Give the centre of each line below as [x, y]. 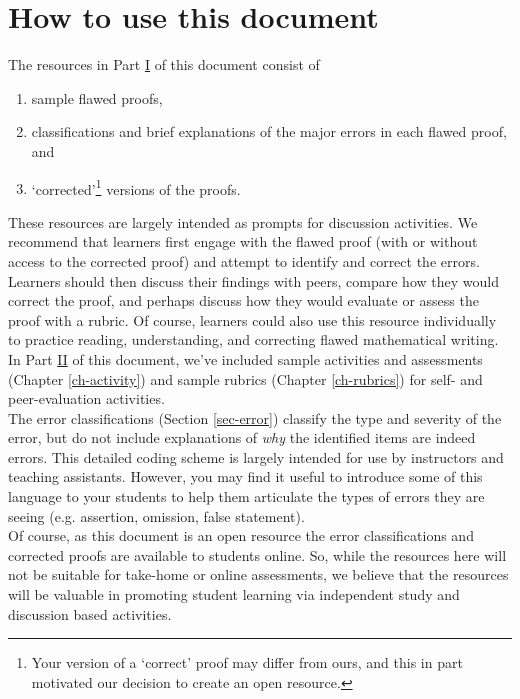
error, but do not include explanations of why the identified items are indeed [242, 437]
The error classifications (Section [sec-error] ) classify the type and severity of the [255, 417]
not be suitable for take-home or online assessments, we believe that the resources [258, 574]
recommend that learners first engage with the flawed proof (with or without [243, 241]
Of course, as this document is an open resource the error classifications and [241, 535]
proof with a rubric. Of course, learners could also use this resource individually [252, 319]
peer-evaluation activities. [86, 398]
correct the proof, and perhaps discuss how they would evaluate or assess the [243, 300]
